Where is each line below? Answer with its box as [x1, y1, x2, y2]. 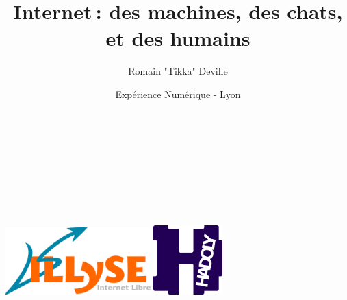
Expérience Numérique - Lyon [115, 86, 241, 101]
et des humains [105, 24, 250, 52]
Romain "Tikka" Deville [128, 64, 228, 78]
